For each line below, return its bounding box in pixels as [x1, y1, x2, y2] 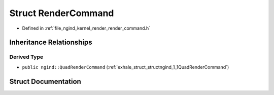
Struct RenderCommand [9, 8, 114, 19]
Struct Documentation [9, 77, 81, 85]
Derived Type [9, 53, 43, 60]
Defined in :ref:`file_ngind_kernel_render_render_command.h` [22, 25, 151, 31]
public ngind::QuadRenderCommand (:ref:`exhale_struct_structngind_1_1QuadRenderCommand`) [22, 64, 229, 70]
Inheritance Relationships [9, 38, 92, 47]
